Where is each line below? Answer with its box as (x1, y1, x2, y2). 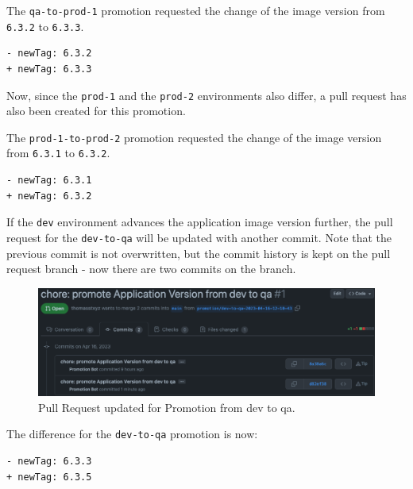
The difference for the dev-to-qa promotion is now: (6, 425, 258, 442)
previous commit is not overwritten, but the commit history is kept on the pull (6, 244, 391, 261)
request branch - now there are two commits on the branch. (6, 260, 296, 277)
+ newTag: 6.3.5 (6, 471, 92, 483)
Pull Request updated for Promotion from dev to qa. (38, 399, 295, 415)
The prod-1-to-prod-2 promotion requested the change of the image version (6, 129, 382, 145)
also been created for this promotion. (6, 102, 186, 119)
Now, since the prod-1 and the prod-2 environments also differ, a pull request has (6, 87, 407, 103)
